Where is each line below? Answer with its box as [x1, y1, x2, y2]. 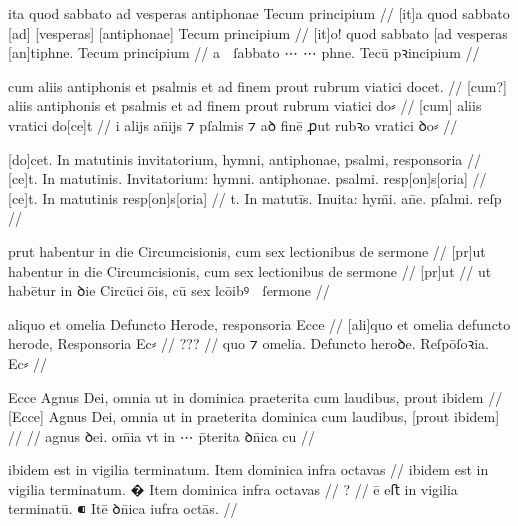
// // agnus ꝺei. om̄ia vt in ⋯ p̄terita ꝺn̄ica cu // [8, 425, 315, 446]
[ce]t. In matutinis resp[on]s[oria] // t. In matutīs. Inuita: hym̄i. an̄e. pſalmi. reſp [8, 187, 502, 208]
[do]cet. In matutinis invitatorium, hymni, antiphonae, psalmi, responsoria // [8, 148, 481, 169]
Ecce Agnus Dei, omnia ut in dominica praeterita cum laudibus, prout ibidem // [8, 386, 503, 407]
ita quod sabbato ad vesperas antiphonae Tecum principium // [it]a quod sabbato [8, 3, 510, 23]
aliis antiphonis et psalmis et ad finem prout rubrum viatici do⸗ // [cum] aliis [8, 95, 482, 116]
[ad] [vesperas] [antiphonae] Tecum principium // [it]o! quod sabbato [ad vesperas [8, 22, 508, 43]
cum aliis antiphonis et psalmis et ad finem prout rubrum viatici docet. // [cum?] [8, 75, 507, 96]
